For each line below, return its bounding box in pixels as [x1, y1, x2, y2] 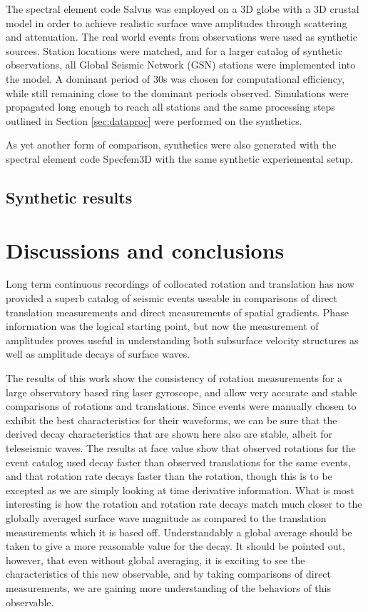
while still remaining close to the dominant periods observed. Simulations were [6, 85, 349, 100]
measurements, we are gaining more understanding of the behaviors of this [6, 580, 331, 595]
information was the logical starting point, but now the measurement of [6, 318, 319, 333]
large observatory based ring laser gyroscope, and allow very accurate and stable [6, 384, 357, 399]
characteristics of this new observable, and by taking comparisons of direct [6, 566, 332, 581]
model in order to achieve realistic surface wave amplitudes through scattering [6, 15, 347, 30]
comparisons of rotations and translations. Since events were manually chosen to [6, 398, 357, 413]
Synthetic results [6, 186, 133, 208]
